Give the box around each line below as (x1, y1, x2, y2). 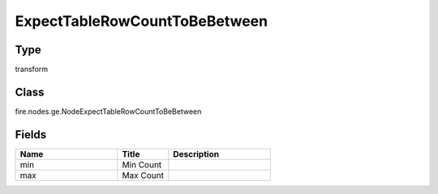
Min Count (122, 158, 162, 170)
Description (173, 148, 219, 159)
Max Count (122, 170, 164, 181)
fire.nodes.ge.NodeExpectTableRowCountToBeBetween (15, 106, 202, 116)
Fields (15, 128, 47, 141)
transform (15, 65, 49, 74)
